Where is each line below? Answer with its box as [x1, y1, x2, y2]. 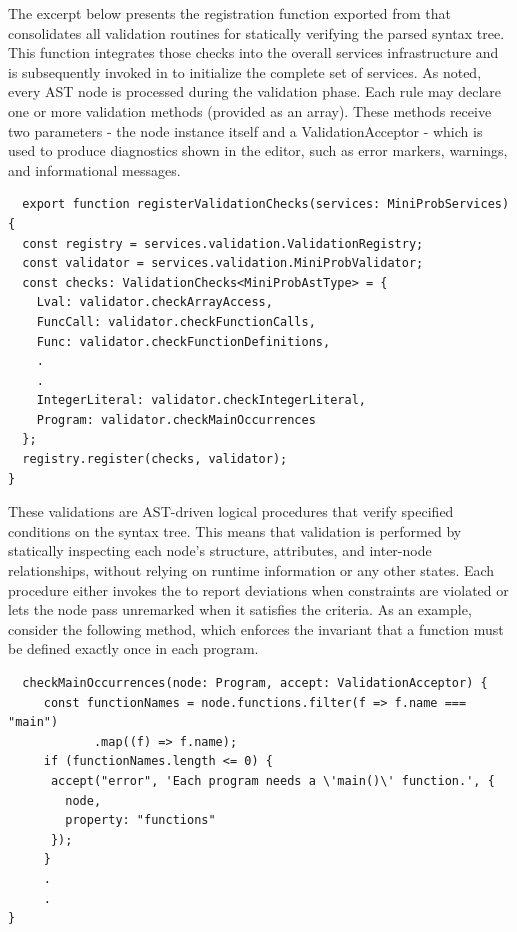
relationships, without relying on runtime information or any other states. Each [8, 560, 495, 581]
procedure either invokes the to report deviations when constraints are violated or [8, 579, 509, 600]
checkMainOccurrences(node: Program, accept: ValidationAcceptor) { [22, 676, 488, 690]
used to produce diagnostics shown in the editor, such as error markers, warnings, [8, 140, 508, 161]
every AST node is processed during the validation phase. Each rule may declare [8, 81, 502, 102]
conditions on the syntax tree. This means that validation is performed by [8, 520, 462, 541]
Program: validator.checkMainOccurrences [36, 412, 316, 427]
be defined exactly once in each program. [8, 638, 259, 659]
